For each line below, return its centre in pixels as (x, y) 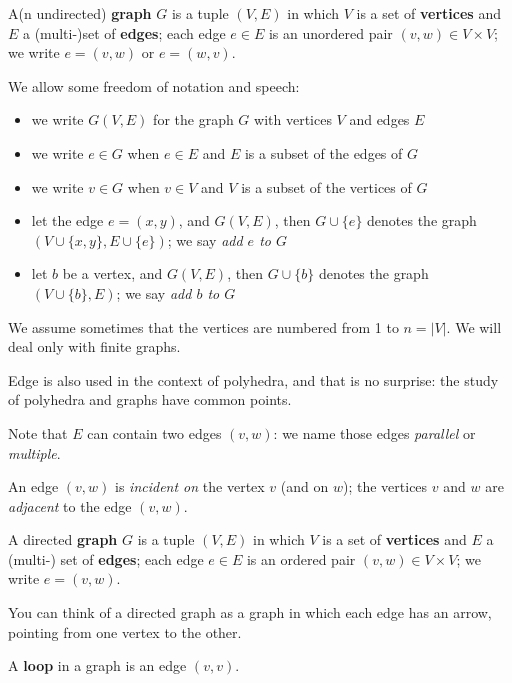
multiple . (34, 452)
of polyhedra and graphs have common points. (150, 399)
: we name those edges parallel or (374, 432)
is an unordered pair (330, 32)
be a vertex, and (112, 273)
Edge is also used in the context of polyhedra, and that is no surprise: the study (253, 379)
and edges (379, 119)
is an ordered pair (301, 558)
